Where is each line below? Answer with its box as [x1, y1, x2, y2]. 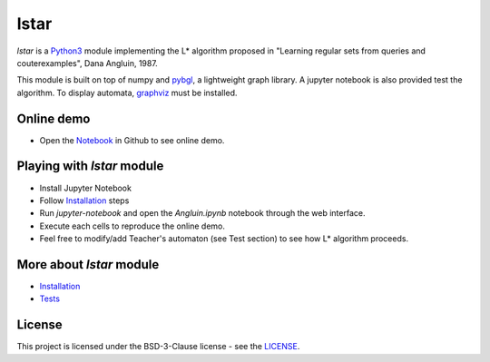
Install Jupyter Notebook [39, 182, 132, 193]
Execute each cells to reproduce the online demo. [39, 220, 226, 231]
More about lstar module [16, 257, 160, 272]
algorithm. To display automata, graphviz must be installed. [16, 87, 238, 98]
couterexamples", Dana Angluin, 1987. [16, 57, 158, 68]
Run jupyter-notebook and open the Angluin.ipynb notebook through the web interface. [39, 208, 366, 219]
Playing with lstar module [16, 159, 164, 174]
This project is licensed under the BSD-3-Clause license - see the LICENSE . [16, 341, 300, 352]
